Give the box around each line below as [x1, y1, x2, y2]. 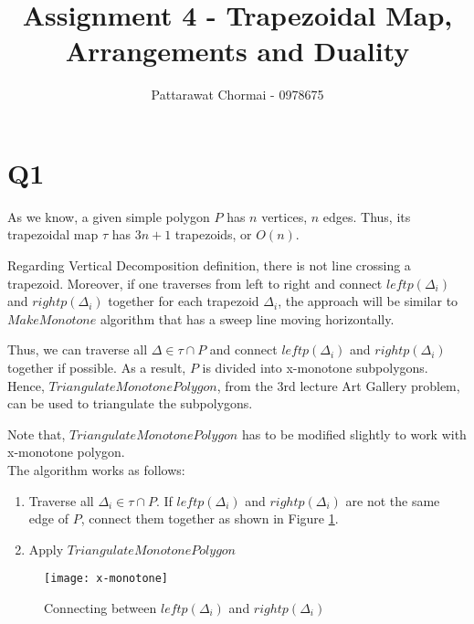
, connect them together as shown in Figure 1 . [80, 509, 339, 528]
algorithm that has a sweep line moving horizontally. [100, 309, 395, 328]
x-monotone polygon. [7, 442, 125, 461]
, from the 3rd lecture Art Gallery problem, [216, 375, 460, 395]
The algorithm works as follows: [7, 460, 185, 479]
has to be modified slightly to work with [241, 424, 467, 443]
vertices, [261, 206, 308, 226]
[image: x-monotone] [44, 572, 169, 586]
